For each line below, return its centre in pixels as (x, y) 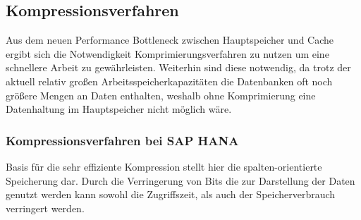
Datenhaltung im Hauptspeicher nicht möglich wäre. (119, 109)
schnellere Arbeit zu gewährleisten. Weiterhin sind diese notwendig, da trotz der (178, 67)
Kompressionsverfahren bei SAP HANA (122, 140)
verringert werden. (45, 208)
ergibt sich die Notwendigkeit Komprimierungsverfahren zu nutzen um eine (167, 53)
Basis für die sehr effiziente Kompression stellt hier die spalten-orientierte (164, 166)
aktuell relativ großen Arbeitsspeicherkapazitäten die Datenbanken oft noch (169, 81)
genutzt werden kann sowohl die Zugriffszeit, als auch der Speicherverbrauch (171, 194)
